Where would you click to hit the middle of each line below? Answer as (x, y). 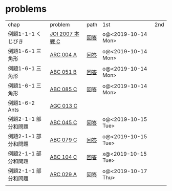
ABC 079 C (63, 140)
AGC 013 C (64, 105)
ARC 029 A (63, 174)
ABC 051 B (63, 72)
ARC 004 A (63, 54)
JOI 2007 (61, 34)
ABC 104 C (63, 157)
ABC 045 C (63, 122)
